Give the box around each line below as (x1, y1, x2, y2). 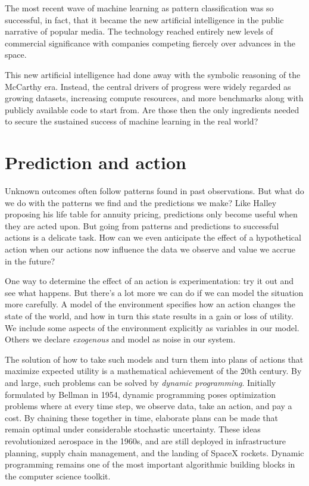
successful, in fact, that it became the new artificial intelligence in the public (5, 13, 284, 26)
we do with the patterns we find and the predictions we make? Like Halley (5, 196, 277, 208)
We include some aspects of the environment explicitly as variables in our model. (5, 321, 299, 334)
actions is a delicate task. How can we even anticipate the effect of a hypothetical (5, 231, 301, 244)
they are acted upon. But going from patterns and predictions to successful (5, 219, 279, 232)
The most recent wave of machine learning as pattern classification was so (5, 2, 274, 14)
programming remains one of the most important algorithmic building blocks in (5, 458, 295, 471)
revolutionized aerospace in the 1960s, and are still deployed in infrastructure (5, 434, 286, 447)
